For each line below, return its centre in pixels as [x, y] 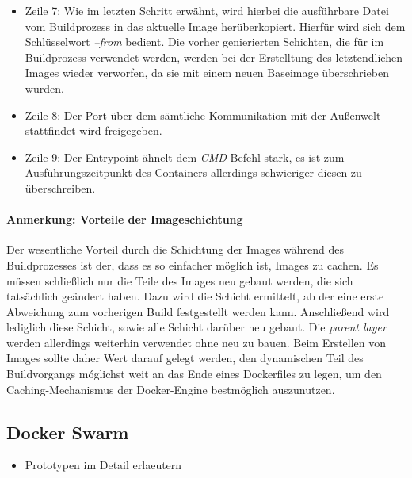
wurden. [44, 88]
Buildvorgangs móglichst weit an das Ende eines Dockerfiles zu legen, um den [194, 374]
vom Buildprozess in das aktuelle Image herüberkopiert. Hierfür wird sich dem [215, 26]
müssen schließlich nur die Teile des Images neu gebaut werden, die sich [180, 280]
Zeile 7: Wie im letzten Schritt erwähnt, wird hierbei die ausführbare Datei [207, 10]
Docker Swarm [68, 432]
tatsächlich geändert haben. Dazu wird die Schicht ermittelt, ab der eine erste [195, 296]
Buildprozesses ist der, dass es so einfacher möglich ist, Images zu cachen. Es [193, 264]
